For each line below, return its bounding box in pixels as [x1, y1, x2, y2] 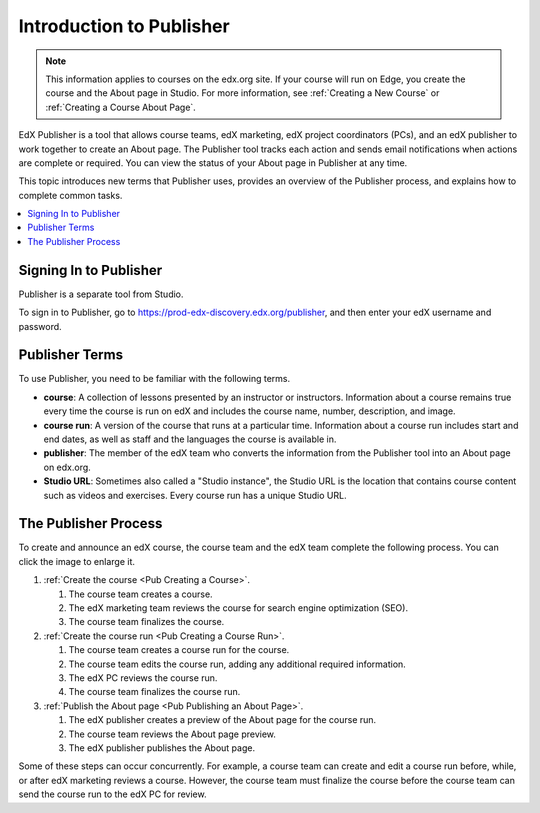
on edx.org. [43, 461, 92, 473]
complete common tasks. [18, 189, 123, 201]
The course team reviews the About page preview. [68, 728, 277, 740]
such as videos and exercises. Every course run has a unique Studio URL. [43, 489, 347, 501]
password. [18, 320, 62, 332]
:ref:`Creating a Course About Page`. [45, 101, 197, 113]
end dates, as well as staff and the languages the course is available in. [43, 433, 337, 445]
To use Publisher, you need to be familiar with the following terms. [18, 373, 291, 385]
